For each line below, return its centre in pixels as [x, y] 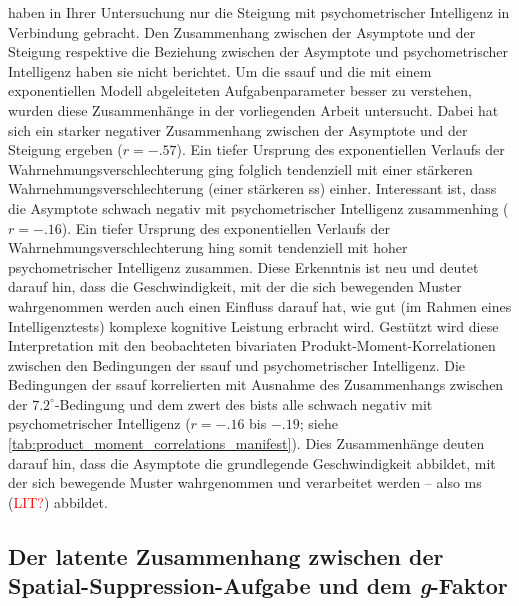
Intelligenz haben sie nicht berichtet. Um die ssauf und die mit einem [220, 70]
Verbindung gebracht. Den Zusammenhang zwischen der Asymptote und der [242, 31]
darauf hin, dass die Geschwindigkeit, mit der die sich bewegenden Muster [235, 286]
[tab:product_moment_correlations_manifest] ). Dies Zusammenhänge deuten [246, 443]
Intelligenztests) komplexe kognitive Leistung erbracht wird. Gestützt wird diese [253, 325]
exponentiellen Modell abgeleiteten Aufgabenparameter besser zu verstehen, [240, 90]
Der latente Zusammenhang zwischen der [226, 555]
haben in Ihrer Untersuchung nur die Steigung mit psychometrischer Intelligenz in [259, 12]
